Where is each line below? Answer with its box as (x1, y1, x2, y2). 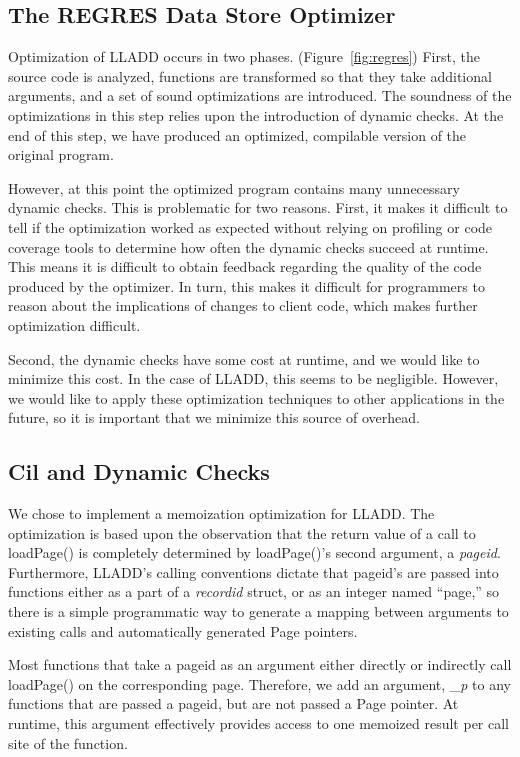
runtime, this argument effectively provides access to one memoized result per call (8, 713, 510, 734)
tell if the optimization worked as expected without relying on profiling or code (8, 216, 493, 237)
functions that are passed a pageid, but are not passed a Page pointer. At (8, 693, 459, 714)
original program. (8, 144, 114, 165)
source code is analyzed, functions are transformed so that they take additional (8, 65, 492, 86)
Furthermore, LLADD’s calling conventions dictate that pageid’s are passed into (8, 561, 499, 582)
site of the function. (8, 732, 128, 753)
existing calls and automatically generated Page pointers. (8, 620, 358, 641)
